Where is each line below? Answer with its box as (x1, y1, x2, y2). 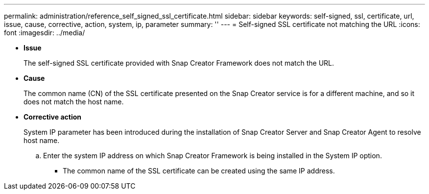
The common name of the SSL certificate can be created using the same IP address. (63, 167, 335, 175)
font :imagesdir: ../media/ (4, 28, 85, 37)
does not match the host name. (24, 97, 124, 106)
